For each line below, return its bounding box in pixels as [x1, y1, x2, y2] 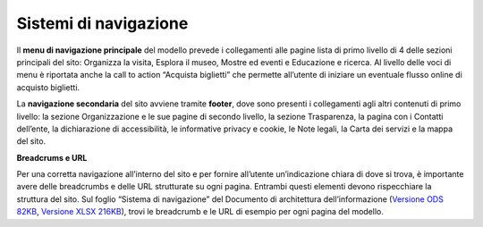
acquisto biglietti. [16, 81, 80, 93]
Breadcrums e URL [16, 152, 88, 163]
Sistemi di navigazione [16, 13, 189, 33]
